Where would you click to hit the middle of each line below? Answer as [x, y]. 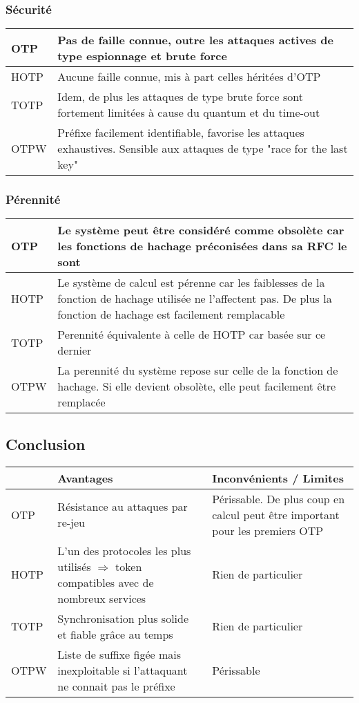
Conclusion [46, 443]
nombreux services [102, 598]
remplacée [81, 402]
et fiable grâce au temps [115, 634]
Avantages [85, 478]
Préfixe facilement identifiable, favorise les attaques [181, 133]
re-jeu [71, 523]
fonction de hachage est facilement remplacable [171, 315]
